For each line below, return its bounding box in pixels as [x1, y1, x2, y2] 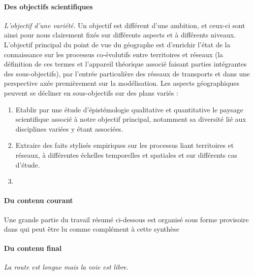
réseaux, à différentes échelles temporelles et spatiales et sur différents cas [15, 149, 237, 160]
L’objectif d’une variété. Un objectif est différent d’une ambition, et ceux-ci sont [4, 20, 245, 30]
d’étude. [15, 159, 40, 170]
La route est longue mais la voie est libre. [4, 262, 128, 272]
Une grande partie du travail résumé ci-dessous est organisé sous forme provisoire [4, 214, 249, 224]
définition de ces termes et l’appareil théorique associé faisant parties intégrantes [4, 59, 247, 69]
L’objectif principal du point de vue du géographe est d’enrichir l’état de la [4, 39, 230, 49]
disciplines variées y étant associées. [15, 123, 124, 134]
